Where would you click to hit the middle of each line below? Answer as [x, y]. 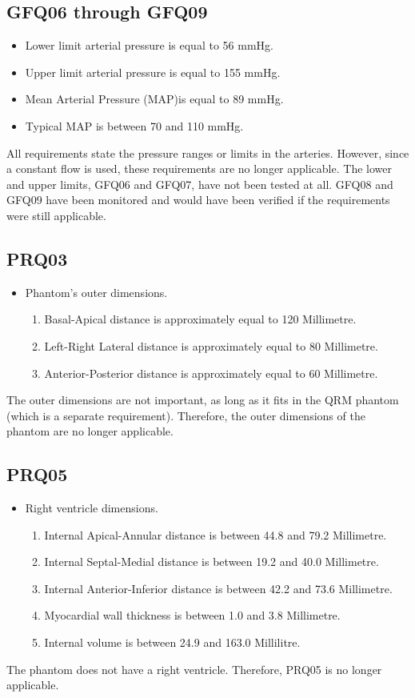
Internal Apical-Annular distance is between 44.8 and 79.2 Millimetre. [215, 534]
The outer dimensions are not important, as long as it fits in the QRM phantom [203, 400]
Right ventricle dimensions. [92, 508]
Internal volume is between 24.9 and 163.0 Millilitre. [172, 642]
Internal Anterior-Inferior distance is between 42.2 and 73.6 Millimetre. [218, 588]
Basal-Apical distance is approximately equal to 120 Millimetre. [200, 319]
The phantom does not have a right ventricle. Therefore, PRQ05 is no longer [194, 669]
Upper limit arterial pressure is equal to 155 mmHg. [153, 72]
